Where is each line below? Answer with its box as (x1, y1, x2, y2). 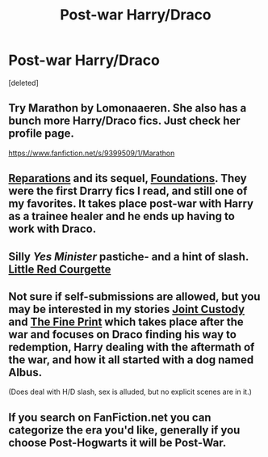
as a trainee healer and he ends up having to (8, 209, 236, 223)
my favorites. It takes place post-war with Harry (8, 197, 254, 211)
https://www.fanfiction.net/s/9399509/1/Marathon (8, 148, 175, 158)
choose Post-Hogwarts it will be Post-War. (8, 435, 227, 450)
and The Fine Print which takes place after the (8, 315, 244, 328)
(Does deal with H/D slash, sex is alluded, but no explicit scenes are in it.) (8, 387, 253, 397)
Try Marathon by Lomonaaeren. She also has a (8, 101, 247, 115)
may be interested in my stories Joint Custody (8, 302, 245, 316)
